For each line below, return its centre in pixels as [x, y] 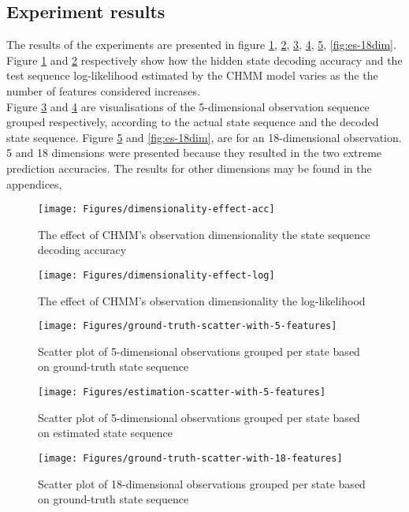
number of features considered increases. [103, 90]
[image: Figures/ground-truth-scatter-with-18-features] [190, 458]
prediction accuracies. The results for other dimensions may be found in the [189, 168]
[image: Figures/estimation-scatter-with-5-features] [182, 392]
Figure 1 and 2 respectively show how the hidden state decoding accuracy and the [204, 60]
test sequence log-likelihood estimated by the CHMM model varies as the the [192, 75]
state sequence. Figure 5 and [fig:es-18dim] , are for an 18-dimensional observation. [204, 137]
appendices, [34, 183]
